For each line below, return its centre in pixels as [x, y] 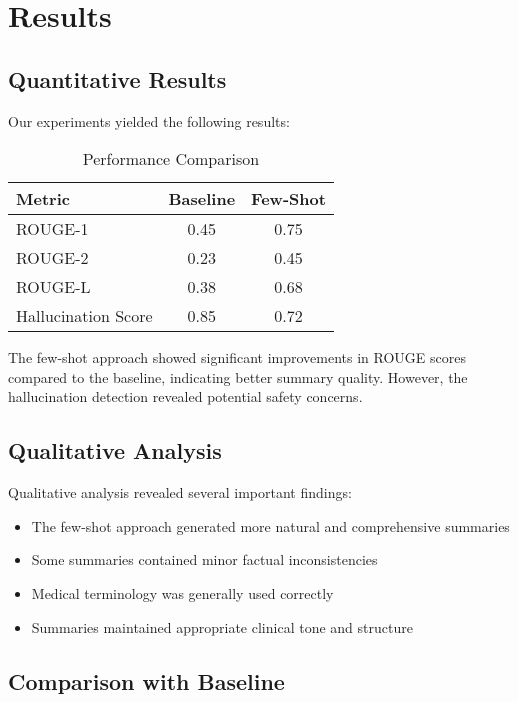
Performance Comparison [171, 159]
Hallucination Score [84, 316]
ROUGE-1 [52, 229]
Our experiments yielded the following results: [149, 120]
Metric [43, 199]
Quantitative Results [117, 78]
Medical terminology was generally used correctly [182, 592]
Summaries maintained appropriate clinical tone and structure [222, 626]
